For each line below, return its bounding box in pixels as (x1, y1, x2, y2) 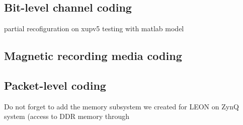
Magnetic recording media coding (4, 48, 182, 64)
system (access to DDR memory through (4, 111, 130, 121)
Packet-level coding (4, 77, 106, 93)
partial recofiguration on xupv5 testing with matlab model (4, 23, 184, 34)
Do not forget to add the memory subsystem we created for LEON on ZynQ (4, 101, 239, 111)
